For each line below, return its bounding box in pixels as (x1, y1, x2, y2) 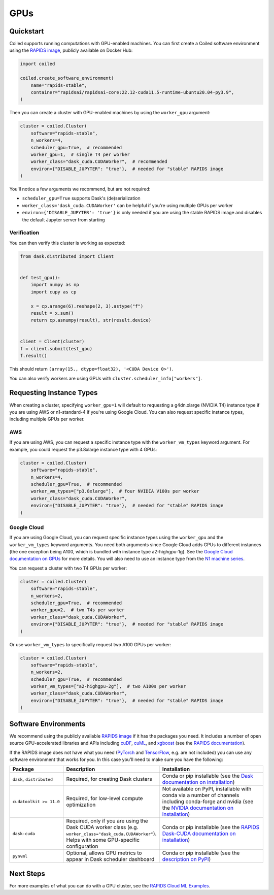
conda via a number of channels (162, 792, 239, 799)
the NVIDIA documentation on (162, 805, 233, 812)
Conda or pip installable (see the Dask (162, 772, 253, 779)
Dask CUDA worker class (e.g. (66, 824, 139, 831)
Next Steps (9, 869, 45, 878)
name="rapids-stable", (30, 82, 87, 88)
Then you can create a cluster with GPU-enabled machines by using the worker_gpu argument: (9, 110, 211, 116)
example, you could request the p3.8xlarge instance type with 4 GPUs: (9, 446, 157, 452)
